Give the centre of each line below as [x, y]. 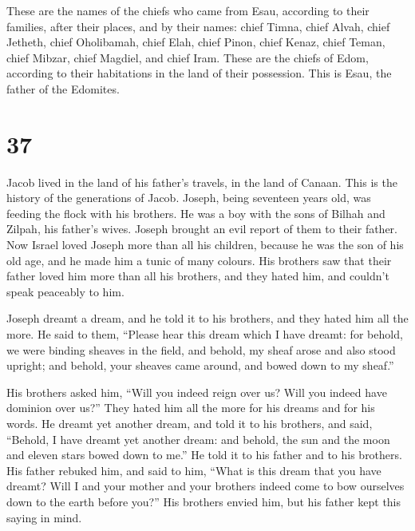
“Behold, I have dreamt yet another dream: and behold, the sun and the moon [198, 439]
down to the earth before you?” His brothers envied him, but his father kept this [204, 501]
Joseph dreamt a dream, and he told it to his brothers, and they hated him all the [207, 318]
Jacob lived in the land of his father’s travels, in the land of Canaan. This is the [202, 182]
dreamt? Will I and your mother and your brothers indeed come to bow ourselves [206, 486]
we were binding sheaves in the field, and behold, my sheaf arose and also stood [201, 349]
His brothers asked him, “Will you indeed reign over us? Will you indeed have [197, 392]
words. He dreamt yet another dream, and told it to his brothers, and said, [190, 423]
